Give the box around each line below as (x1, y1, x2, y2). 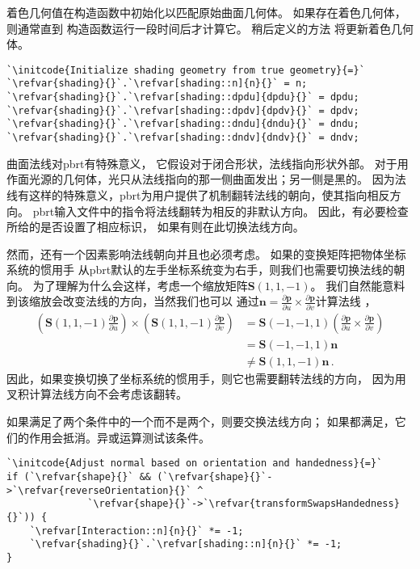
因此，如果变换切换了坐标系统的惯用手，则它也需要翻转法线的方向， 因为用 (6, 369, 406, 386)
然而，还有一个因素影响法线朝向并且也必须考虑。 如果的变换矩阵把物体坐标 (6, 245, 406, 262)
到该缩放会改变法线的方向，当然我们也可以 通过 (6, 293, 259, 310)
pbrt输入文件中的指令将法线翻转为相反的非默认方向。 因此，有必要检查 (32, 202, 409, 219)
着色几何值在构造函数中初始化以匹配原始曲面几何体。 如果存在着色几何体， (6, 4, 406, 20)
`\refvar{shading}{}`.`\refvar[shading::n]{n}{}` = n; (6, 78, 308, 90)
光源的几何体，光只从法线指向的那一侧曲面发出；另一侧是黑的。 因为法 (28, 171, 406, 188)
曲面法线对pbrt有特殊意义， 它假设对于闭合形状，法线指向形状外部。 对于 (6, 154, 397, 171)
